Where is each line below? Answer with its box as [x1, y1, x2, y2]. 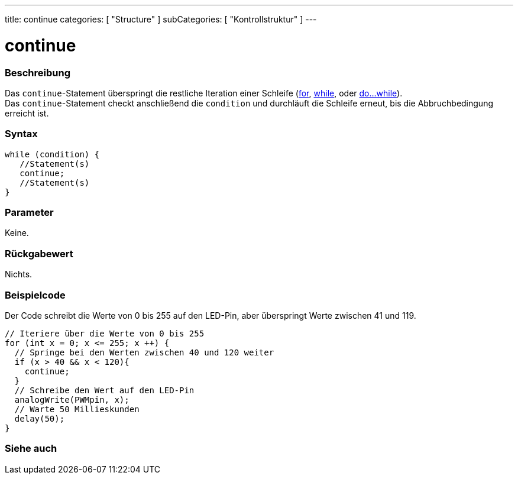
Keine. [5, 228, 29, 238]
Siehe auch [5, 442, 57, 455]
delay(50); [14, 413, 65, 423]
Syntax [5, 128, 38, 140]
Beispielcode [5, 289, 66, 301]
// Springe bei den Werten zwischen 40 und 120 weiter [14, 347, 274, 357]
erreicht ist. [5, 108, 49, 118]
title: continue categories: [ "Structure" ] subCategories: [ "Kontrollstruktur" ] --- [5, 14, 317, 24]
